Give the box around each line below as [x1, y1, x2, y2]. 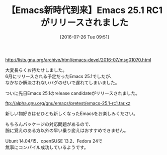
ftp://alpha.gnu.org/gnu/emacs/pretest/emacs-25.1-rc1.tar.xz [5, 100, 131, 106]
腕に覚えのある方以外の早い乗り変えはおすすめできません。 [5, 127, 129, 133]
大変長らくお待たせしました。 [5, 67, 67, 73]
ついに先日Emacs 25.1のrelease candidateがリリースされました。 [5, 90, 140, 96]
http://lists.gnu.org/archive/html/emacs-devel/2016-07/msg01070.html [5, 56, 151, 62]
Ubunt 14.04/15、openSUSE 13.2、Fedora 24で [5, 138, 103, 144]
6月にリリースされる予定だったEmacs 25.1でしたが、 [5, 73, 115, 79]
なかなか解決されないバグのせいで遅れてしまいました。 [5, 79, 120, 85]
